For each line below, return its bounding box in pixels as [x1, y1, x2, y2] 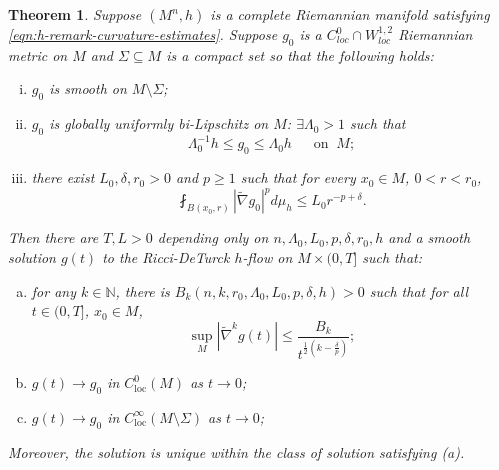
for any [31, 280, 76, 301]
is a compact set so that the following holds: [166, 44, 434, 65]
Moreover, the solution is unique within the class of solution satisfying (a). [8, 441, 465, 462]
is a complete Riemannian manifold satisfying [210, 4, 490, 24]
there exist [31, 167, 95, 188]
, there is [115, 280, 170, 301]
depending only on [157, 227, 269, 248]
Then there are [8, 227, 99, 248]
